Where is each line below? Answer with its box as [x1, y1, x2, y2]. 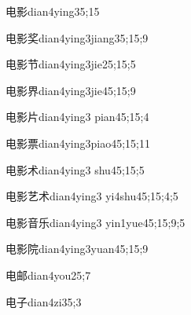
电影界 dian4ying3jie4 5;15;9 [6, 82, 136, 98]
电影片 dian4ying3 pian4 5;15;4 [6, 108, 149, 125]
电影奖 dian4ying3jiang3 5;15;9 [6, 29, 149, 46]
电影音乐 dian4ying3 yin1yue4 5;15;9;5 [6, 214, 185, 230]
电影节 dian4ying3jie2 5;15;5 [6, 56, 136, 72]
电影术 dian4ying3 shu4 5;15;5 [6, 161, 145, 178]
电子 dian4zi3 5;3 [6, 293, 82, 310]
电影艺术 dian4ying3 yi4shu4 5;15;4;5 [6, 188, 178, 204]
